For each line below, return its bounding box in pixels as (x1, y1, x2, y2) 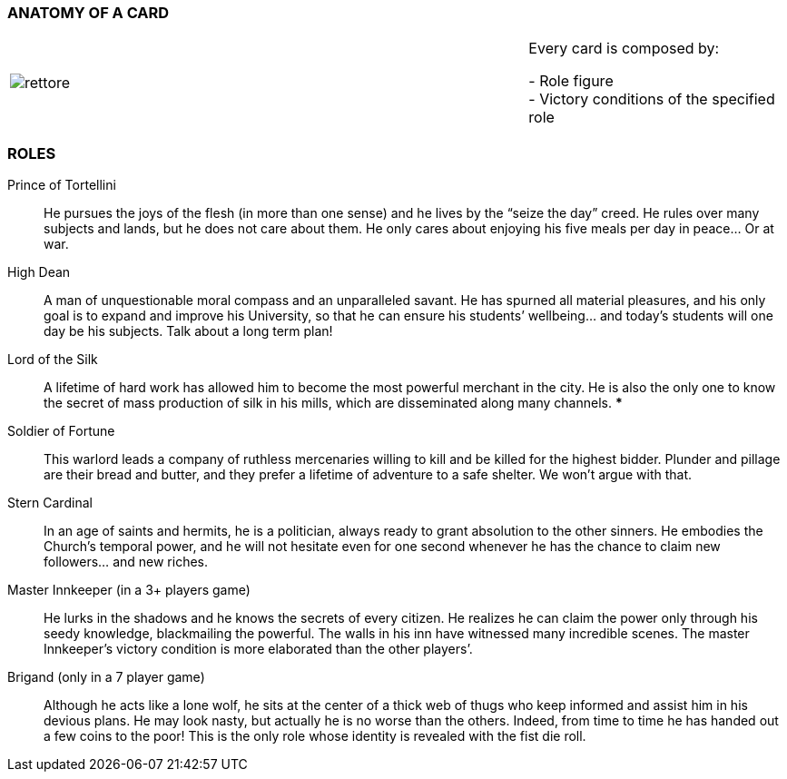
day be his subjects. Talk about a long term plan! (44, 323, 333, 340)
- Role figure (528, 72, 614, 91)
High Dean (7, 264, 71, 281)
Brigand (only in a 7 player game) (7, 669, 205, 685)
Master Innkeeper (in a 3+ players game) (7, 582, 251, 598)
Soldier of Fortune (7, 423, 115, 439)
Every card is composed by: (528, 39, 720, 58)
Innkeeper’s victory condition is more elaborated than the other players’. (44, 641, 473, 657)
